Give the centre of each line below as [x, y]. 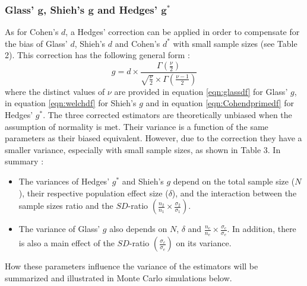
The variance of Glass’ [59, 229]
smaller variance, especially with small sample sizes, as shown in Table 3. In [143, 149]
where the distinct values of [55, 91]
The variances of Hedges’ [64, 181]
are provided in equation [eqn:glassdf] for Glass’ [201, 91]
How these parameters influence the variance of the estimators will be [132, 266]
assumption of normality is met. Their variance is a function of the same [137, 126]
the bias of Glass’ [36, 43]
